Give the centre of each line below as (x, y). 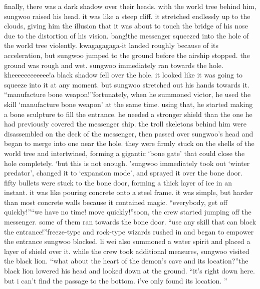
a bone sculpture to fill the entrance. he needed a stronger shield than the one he (128, 114)
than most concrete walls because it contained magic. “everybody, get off (116, 202)
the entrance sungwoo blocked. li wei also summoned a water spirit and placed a (127, 241)
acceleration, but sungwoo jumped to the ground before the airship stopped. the (127, 55)
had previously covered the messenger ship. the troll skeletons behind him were (125, 124)
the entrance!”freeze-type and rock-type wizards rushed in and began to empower (129, 231)
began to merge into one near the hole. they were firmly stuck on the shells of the (129, 143)
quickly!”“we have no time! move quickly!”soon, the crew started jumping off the (128, 212)
